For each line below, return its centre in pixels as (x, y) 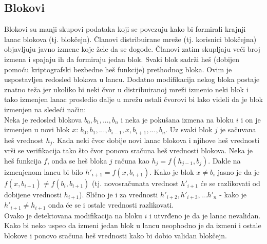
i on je (251, 119)
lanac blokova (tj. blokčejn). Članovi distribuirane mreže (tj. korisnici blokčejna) (130, 39)
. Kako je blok (172, 171)
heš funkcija (23, 160)
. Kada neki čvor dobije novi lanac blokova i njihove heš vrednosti (156, 140)
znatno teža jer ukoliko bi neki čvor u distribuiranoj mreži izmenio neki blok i (126, 89)
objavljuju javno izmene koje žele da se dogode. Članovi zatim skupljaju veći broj (132, 49)
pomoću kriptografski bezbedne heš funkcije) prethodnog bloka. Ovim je (118, 69)
